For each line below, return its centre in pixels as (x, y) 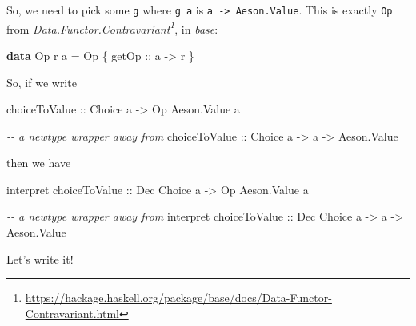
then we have (39, 163)
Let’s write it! (40, 258)
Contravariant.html (72, 313)
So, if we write (42, 82)
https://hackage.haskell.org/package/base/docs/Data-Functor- (178, 298)
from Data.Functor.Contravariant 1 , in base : (112, 27)
